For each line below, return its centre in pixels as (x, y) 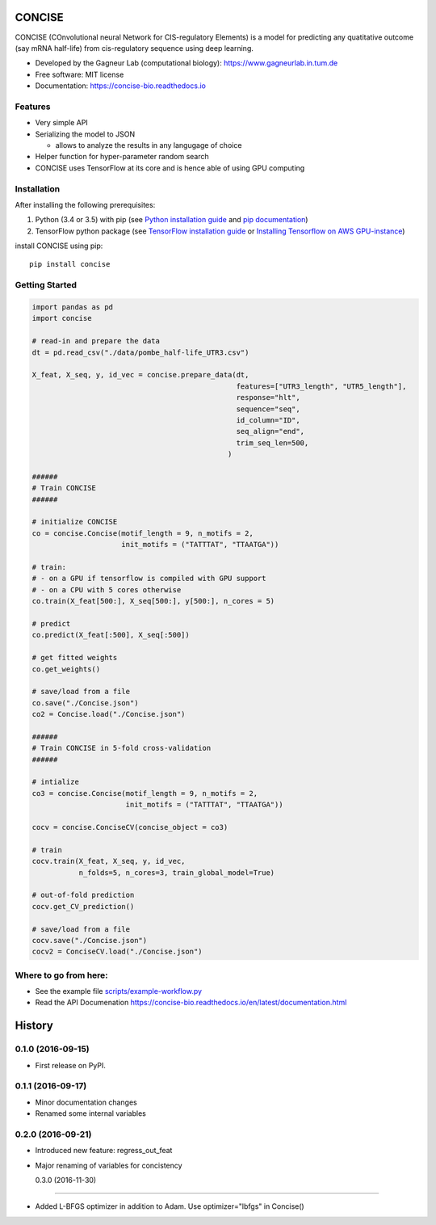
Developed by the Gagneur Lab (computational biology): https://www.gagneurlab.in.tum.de (187, 63)
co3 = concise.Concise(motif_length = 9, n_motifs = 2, (145, 793)
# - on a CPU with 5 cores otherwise (107, 589)
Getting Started (46, 285)
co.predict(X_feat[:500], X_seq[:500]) (111, 635)
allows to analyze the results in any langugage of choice (149, 145)
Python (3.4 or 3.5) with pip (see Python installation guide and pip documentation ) (172, 220)
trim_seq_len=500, (272, 443)
